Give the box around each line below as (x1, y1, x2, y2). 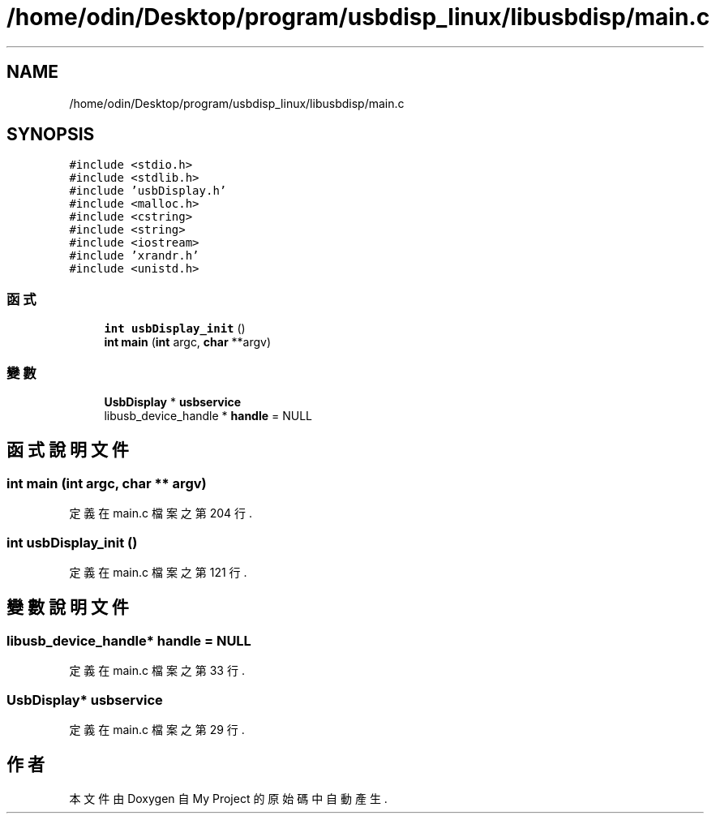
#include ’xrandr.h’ (69, 249, 199, 263)
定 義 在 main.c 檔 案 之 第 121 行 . (69, 565, 247, 579)
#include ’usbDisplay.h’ (69, 184, 227, 198)
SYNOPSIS (6, 124, 95, 145)
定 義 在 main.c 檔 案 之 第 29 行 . (69, 722, 245, 736)
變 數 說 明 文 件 (6, 597, 129, 618)
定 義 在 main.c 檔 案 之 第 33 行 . (69, 663, 245, 678)
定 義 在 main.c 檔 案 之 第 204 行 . (69, 506, 253, 521)
